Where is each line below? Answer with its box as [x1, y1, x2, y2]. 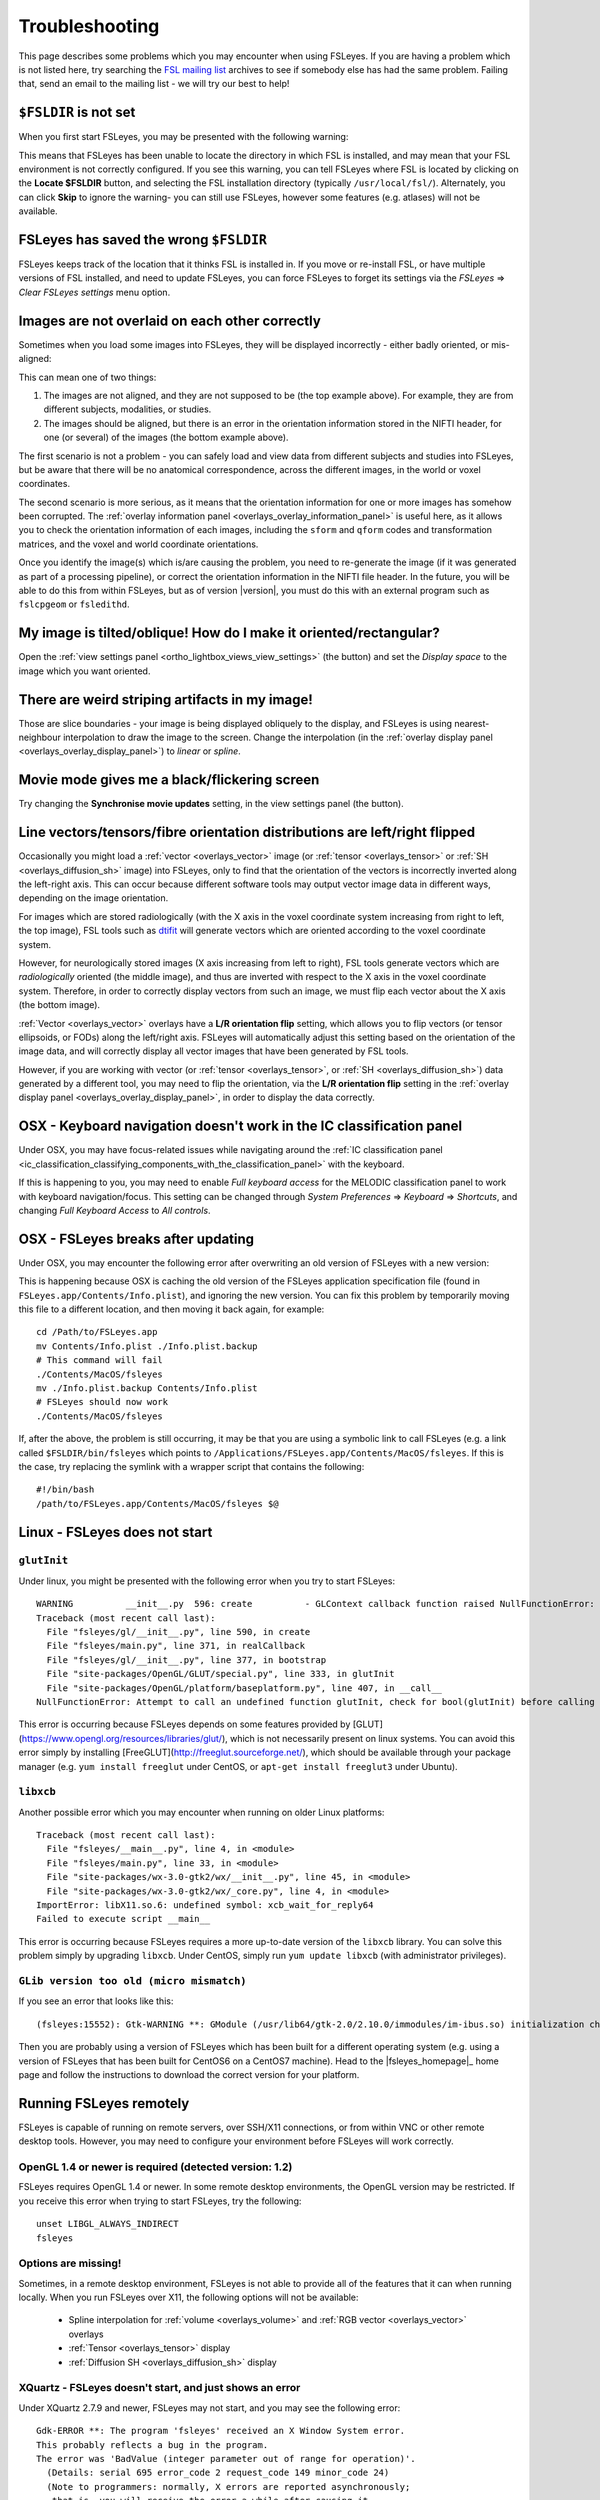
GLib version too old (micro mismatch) [18, 1974, 247, 1987]
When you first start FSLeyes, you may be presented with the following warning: [18, 131, 349, 143]
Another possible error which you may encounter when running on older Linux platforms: [18, 1806, 385, 1818]
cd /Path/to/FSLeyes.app [36, 1326, 158, 1338]
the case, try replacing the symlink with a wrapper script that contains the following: [18, 1460, 365, 1472]
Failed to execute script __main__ [36, 1913, 211, 1925]
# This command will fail [36, 1355, 164, 1366]
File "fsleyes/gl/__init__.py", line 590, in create [46, 1626, 311, 1638]
